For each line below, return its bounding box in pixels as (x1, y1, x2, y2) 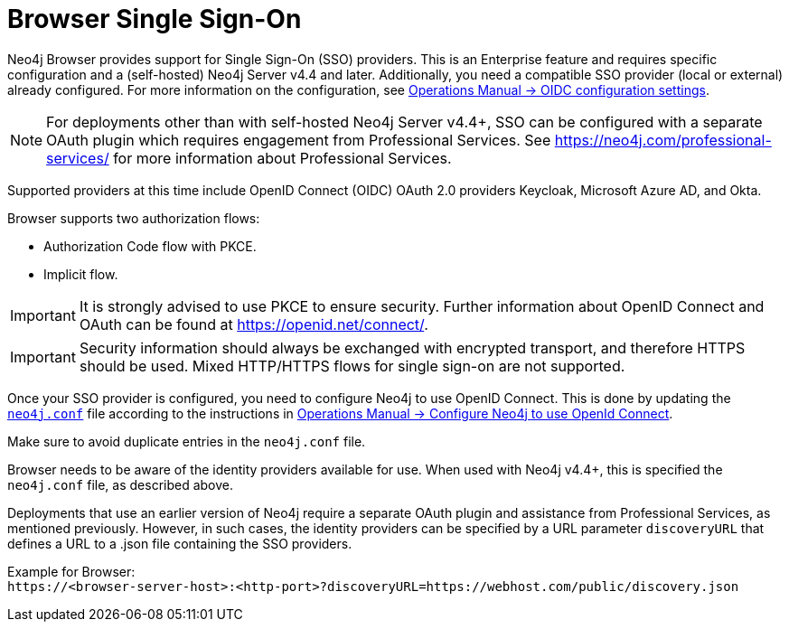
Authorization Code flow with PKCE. (43, 238, 257, 254)
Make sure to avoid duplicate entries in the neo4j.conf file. (7, 433, 366, 449)
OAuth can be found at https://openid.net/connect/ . (79, 314, 428, 333)
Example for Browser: (7, 563, 136, 579)
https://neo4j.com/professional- (554, 130, 772, 149)
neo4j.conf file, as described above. (7, 476, 234, 493)
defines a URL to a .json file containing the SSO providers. (7, 535, 352, 551)
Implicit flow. (43, 266, 118, 282)
